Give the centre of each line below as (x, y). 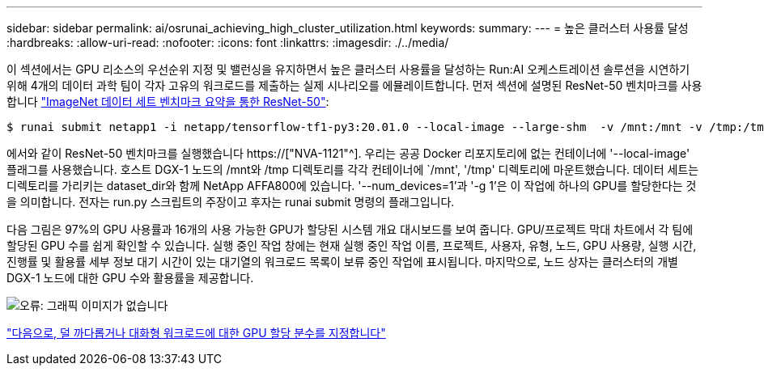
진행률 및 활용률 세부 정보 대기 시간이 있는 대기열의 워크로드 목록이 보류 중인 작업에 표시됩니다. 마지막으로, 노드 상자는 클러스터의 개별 (342, 262)
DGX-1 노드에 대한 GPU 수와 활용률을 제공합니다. (130, 278)
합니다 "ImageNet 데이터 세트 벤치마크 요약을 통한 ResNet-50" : (168, 101)
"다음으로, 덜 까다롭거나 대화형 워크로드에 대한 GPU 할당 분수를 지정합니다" (196, 333)
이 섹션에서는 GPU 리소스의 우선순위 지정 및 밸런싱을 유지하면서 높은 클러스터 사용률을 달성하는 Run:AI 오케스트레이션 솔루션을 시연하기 (348, 69)
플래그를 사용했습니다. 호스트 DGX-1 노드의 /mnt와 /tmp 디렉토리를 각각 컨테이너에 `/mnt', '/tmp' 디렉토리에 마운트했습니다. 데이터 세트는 (353, 169)
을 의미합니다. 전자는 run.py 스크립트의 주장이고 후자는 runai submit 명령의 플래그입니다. (231, 202)
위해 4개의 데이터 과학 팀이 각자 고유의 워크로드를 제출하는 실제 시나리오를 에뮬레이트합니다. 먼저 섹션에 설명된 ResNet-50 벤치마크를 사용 (354, 85)
